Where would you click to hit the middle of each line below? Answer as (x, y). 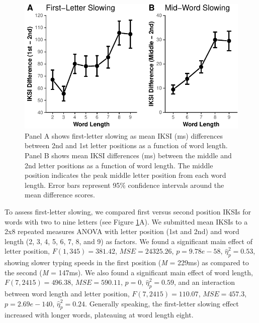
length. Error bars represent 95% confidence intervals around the (124, 185)
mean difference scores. (60, 195)
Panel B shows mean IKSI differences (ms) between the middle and (128, 155)
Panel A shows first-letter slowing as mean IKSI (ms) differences (124, 135)
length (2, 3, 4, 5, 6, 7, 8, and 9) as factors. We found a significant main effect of (128, 241)
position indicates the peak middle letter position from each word (125, 175)
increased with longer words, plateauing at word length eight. (99, 315)
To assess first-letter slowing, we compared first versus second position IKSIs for (128, 211)
